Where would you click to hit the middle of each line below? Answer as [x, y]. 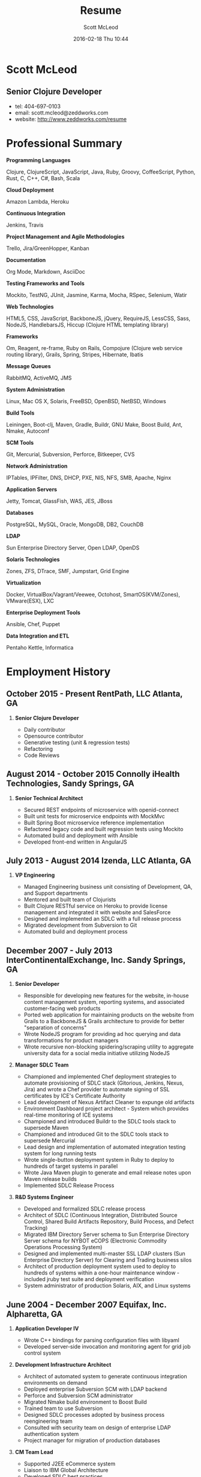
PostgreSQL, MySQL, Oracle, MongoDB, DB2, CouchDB [75, 524]
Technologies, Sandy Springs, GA [70, 784]
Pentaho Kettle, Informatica [40, 647]
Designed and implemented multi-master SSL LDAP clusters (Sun [105, 1253]
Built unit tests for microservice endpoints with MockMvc [94, 816]
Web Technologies [30, 306]
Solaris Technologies [33, 559]
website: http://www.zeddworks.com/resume [71, 119]
